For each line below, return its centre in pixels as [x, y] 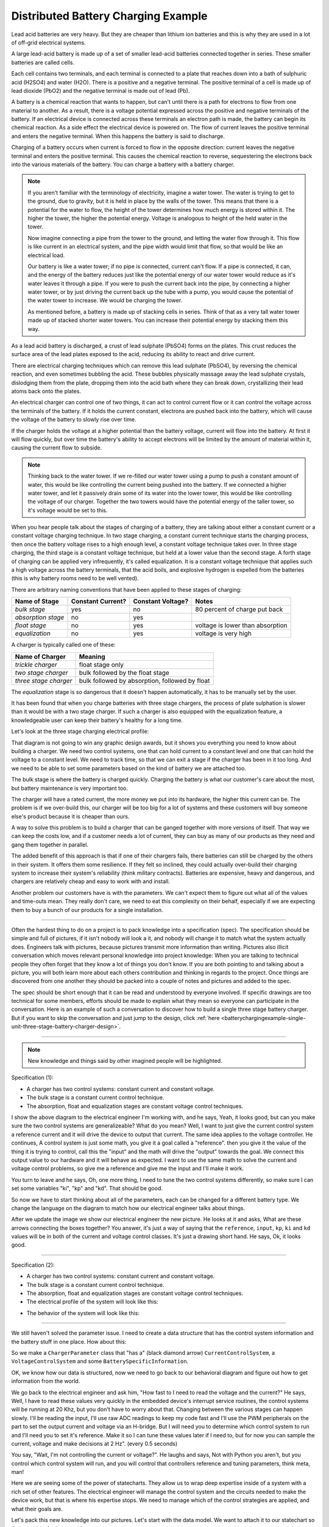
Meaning [92, 657]
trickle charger [36, 665]
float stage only [101, 665]
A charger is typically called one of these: [63, 645]
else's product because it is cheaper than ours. [70, 816]
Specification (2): [33, 1265]
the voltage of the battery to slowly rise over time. [74, 420]
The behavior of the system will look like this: [83, 1313]
